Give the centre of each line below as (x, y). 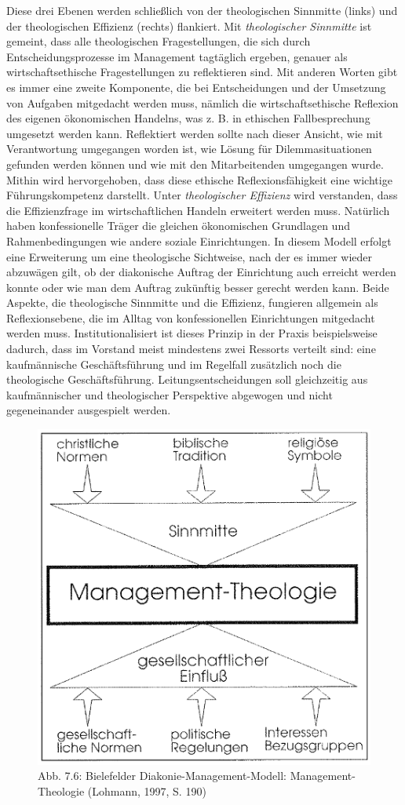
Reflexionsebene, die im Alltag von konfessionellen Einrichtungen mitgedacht (191, 317)
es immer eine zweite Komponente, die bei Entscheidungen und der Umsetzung (196, 87)
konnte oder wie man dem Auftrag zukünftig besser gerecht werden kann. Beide (198, 287)
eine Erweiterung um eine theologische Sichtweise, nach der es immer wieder (190, 256)
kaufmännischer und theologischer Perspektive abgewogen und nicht (170, 394)
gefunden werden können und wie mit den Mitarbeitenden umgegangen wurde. (195, 164)
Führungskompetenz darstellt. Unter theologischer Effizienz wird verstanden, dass (202, 195)
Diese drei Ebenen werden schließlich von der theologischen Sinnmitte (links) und (202, 10)
